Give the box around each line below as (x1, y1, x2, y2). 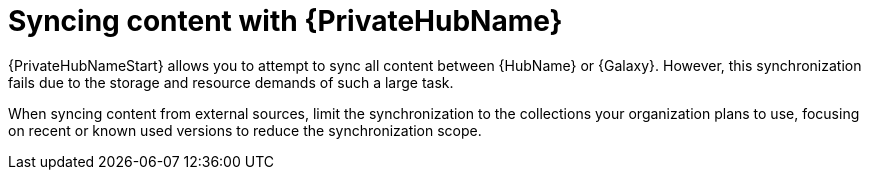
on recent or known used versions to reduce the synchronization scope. (8, 121, 482, 139)
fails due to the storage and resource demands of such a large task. (8, 73, 454, 91)
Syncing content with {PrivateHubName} (8, 4, 563, 38)
